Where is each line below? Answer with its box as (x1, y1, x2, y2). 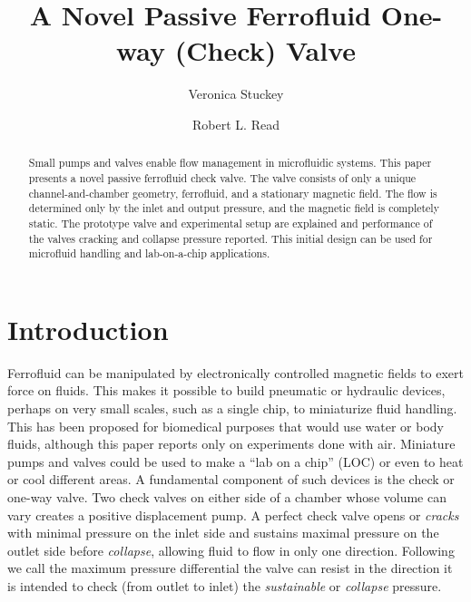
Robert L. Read (192, 114, 280, 133)
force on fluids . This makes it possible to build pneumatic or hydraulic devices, (7, 381, 446, 400)
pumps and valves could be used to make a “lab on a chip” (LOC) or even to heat (7, 451, 464, 471)
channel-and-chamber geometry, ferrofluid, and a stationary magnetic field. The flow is (28, 185, 437, 200)
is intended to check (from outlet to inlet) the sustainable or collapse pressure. (7, 576, 442, 595)
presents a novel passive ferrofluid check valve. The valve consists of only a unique (28, 170, 417, 185)
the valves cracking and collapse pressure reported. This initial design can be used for (28, 230, 433, 246)
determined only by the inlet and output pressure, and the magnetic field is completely (28, 200, 439, 216)
